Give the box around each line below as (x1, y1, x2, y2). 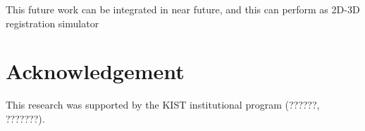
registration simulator (6, 15, 99, 30)
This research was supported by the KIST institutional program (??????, (6, 97, 320, 112)
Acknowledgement (6, 57, 185, 85)
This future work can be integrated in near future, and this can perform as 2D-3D (6, 2, 360, 16)
